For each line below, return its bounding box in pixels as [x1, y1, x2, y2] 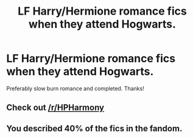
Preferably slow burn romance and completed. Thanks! [6, 84, 144, 92]
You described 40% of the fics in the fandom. [6, 123, 183, 134]
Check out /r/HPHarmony [6, 103, 105, 113]
